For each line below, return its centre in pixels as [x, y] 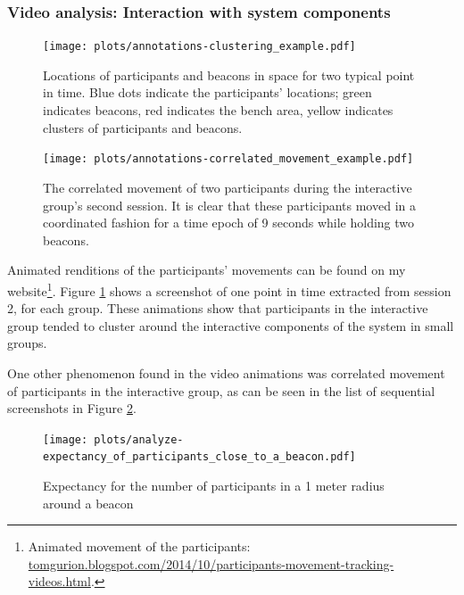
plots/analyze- [139, 439]
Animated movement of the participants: [139, 546]
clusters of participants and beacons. [143, 127]
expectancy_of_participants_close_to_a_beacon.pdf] [199, 457]
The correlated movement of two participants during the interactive [228, 187]
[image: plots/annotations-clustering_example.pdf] [199, 47]
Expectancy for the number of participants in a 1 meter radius [214, 485]
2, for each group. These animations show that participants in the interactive [218, 308]
